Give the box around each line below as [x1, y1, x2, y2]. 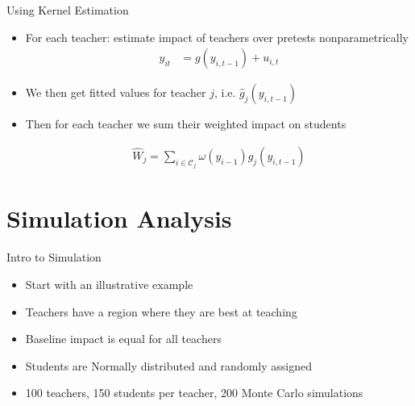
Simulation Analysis [6, 202, 232, 235]
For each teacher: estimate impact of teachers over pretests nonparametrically [25, 28, 409, 45]
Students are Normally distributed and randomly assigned [25, 357, 312, 374]
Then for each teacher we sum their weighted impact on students [25, 115, 347, 132]
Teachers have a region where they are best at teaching [25, 303, 297, 320]
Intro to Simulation [6, 249, 102, 266]
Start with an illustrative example [25, 276, 193, 292]
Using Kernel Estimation [6, 2, 129, 18]
